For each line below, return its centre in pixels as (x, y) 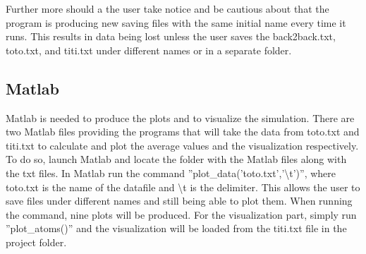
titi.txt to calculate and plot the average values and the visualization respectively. (182, 145)
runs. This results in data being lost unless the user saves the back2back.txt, (171, 36)
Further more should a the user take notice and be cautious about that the (167, 8)
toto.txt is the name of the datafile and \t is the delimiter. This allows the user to (183, 187)
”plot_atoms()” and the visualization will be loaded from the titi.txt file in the (176, 228)
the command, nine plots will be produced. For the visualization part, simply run (181, 214)
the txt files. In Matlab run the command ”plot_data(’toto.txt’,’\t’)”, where (171, 173)
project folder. (36, 242)
